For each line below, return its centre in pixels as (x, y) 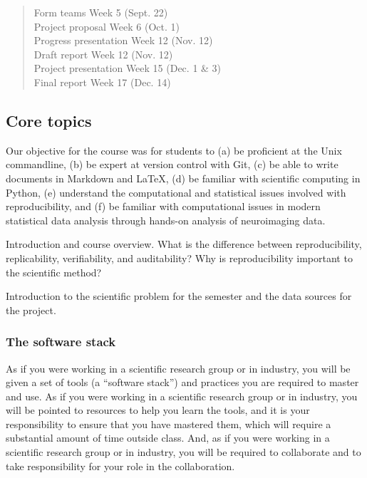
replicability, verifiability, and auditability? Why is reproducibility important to (179, 258)
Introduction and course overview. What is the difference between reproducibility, (184, 244)
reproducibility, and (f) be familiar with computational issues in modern (163, 206)
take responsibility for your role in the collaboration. (120, 466)
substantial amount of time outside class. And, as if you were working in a (168, 438)
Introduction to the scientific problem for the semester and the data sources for (179, 296)
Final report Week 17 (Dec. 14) (102, 82)
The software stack (61, 342)
